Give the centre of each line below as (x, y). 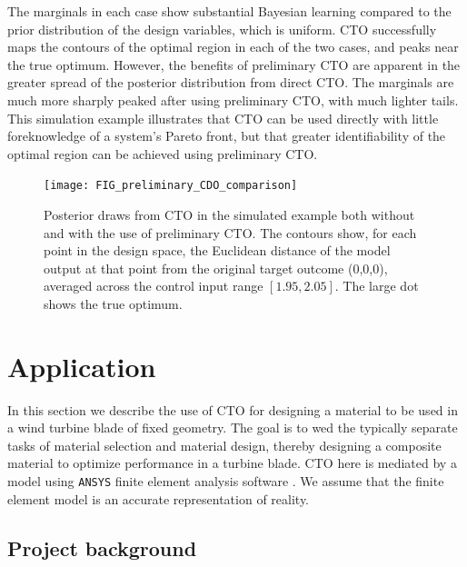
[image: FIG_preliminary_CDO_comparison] (171, 186)
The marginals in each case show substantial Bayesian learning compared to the (229, 11)
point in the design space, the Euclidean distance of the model (217, 250)
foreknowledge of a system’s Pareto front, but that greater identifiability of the (227, 136)
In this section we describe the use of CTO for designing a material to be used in (233, 409)
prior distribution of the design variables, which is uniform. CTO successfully (222, 29)
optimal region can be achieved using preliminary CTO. (163, 153)
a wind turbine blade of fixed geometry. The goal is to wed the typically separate (233, 428)
